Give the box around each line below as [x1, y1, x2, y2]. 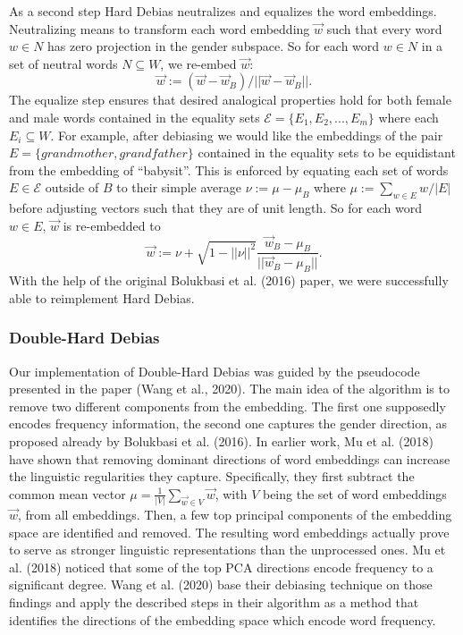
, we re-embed [160, 54, 237, 72]
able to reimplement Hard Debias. [9, 288, 195, 307]
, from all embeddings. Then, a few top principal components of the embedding [18, 505, 452, 524]
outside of [45, 178, 99, 197]
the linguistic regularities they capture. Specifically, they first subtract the [9, 467, 415, 486]
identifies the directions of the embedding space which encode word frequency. [9, 610, 436, 629]
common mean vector [9, 484, 126, 503]
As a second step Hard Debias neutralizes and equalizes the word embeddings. [9, 2, 437, 20]
